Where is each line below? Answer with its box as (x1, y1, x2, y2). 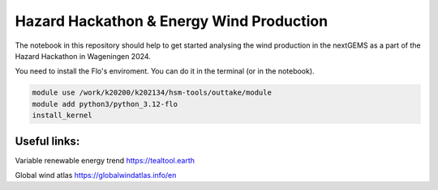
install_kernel (32, 111, 92, 120)
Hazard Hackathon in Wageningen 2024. (15, 51, 152, 61)
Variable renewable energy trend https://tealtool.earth (15, 155, 195, 165)
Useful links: (15, 134, 80, 148)
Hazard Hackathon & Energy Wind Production (15, 12, 328, 30)
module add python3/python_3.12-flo (32, 99, 178, 108)
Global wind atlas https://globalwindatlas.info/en (15, 170, 177, 179)
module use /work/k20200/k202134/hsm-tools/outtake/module (32, 88, 272, 97)
